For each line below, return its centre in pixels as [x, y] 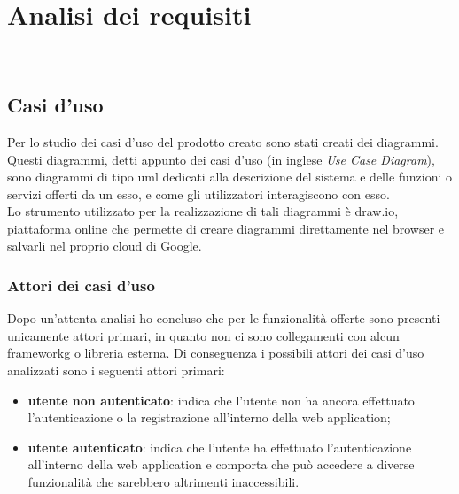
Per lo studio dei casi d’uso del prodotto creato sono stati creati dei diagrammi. [223, 141]
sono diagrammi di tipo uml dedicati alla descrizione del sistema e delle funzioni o [230, 177]
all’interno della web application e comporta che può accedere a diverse [221, 464]
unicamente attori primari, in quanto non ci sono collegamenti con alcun [203, 335]
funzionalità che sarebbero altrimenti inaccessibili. [163, 482]
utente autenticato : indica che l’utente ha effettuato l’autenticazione [220, 447]
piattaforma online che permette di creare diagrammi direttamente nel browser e [226, 228]
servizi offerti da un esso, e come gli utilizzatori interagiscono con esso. [198, 193]
